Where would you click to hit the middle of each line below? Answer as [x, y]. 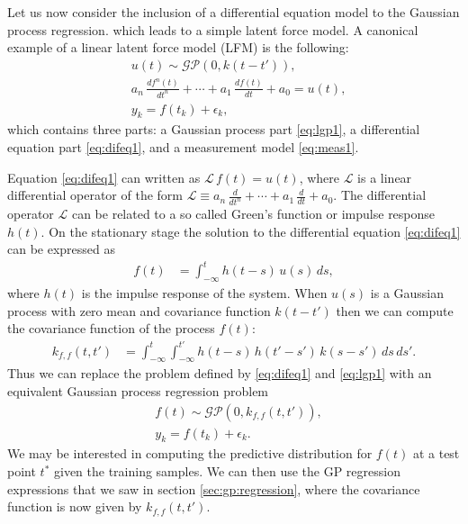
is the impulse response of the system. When [204, 293]
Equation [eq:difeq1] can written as [104, 177]
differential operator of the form [95, 195]
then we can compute [395, 310]
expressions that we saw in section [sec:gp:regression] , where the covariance [214, 488]
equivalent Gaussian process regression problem [138, 390]
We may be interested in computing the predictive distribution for [190, 453]
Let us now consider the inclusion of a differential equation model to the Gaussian [234, 12]
